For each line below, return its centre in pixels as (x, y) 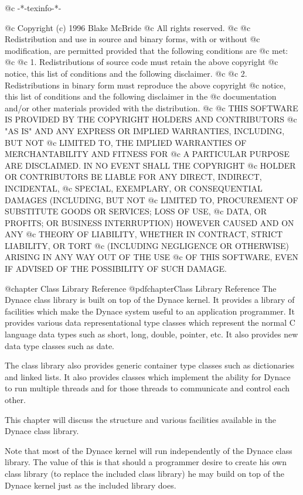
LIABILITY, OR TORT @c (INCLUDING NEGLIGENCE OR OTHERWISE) (147, 245)
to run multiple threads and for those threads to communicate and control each (147, 388)
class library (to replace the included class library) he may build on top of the (144, 473)
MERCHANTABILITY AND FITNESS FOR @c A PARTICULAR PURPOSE (147, 154)
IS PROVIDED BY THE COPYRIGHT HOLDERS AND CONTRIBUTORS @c (151, 119)
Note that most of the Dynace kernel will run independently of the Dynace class (149, 450)
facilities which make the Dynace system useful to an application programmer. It (150, 311)
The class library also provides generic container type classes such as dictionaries (150, 365)
